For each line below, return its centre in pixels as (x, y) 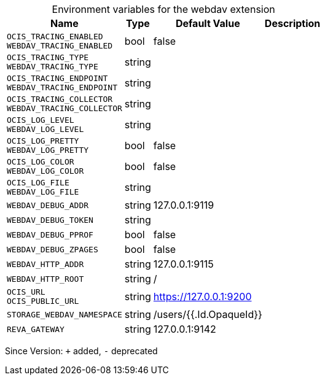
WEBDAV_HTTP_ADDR (45, 264)
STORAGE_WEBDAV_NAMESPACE (65, 314)
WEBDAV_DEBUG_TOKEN (50, 220)
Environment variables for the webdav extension (163, 9)
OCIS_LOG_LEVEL (41, 120)
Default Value (208, 23)
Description (292, 23)
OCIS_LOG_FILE (38, 183)
